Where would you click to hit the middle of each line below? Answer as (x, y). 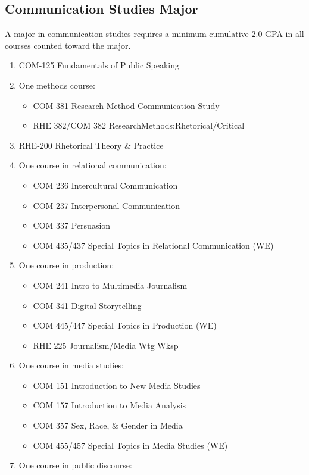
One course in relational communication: (93, 165)
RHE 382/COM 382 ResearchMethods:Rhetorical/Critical (139, 125)
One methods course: (57, 85)
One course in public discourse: (75, 465)
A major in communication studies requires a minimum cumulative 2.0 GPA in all (154, 34)
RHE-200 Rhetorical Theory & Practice (91, 145)
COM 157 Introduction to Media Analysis (110, 405)
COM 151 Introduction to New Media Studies (117, 385)
